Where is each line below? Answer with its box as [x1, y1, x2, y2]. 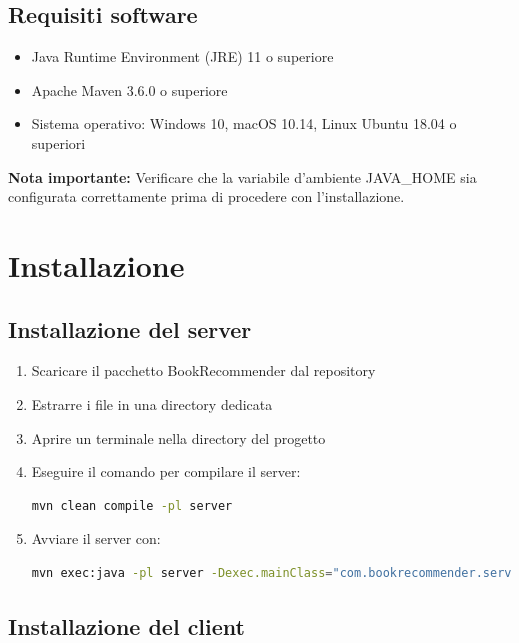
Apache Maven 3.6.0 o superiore [31, 79, 228, 100]
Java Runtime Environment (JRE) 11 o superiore [31, 46, 334, 67]
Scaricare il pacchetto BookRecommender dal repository [31, 360, 376, 381]
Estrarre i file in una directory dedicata [31, 393, 273, 414]
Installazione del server [8, 313, 252, 344]
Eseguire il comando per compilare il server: [31, 461, 301, 482]
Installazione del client [8, 610, 245, 641]
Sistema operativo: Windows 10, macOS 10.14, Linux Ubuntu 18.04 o [31, 113, 457, 134]
